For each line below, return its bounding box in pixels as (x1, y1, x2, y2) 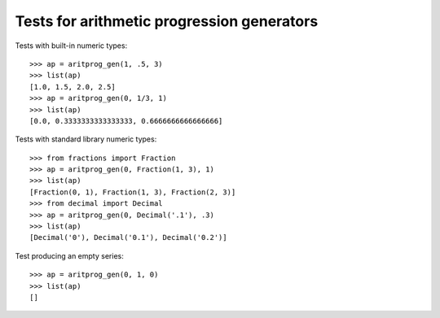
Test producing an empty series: (15, 250, 124, 260)
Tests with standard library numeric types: (15, 134, 157, 144)
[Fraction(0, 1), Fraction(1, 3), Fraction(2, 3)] (29, 187, 236, 197)
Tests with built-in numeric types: (15, 41, 128, 50)
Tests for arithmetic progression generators (15, 12, 319, 30)
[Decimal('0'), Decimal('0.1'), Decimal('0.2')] (29, 233, 227, 242)
